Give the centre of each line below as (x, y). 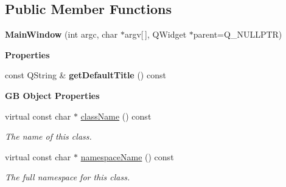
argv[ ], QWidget (155, 34)
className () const (116, 116)
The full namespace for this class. (68, 177)
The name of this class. (48, 136)
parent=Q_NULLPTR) (238, 34)
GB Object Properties (52, 95)
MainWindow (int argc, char (61, 34)
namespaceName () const (127, 156)
